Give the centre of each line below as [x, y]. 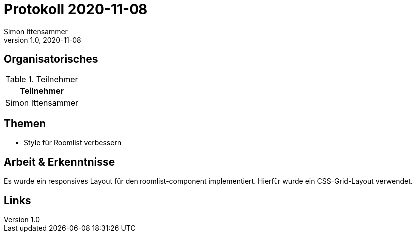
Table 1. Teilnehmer [42, 79]
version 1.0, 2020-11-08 [43, 40]
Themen [25, 124]
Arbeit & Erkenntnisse [60, 162]
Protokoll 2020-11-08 [76, 9]
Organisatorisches [51, 59]
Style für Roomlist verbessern [73, 143]
